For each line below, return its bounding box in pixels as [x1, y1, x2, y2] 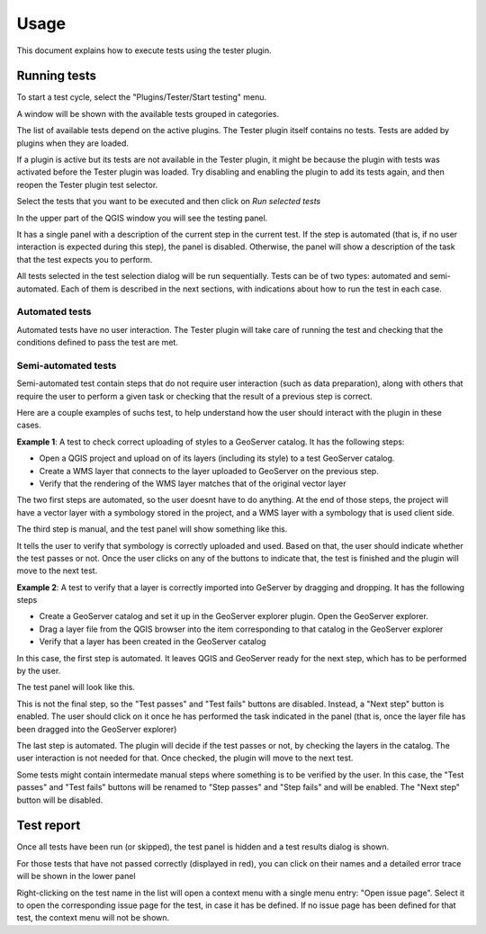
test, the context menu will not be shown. [16, 912, 170, 923]
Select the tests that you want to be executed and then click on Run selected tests [16, 196, 321, 207]
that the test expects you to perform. [16, 254, 153, 265]
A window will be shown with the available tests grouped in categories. [16, 108, 280, 119]
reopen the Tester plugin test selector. [16, 179, 158, 190]
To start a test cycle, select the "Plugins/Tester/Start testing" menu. [16, 92, 267, 103]
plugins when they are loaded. [16, 138, 130, 148]
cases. [16, 419, 41, 431]
